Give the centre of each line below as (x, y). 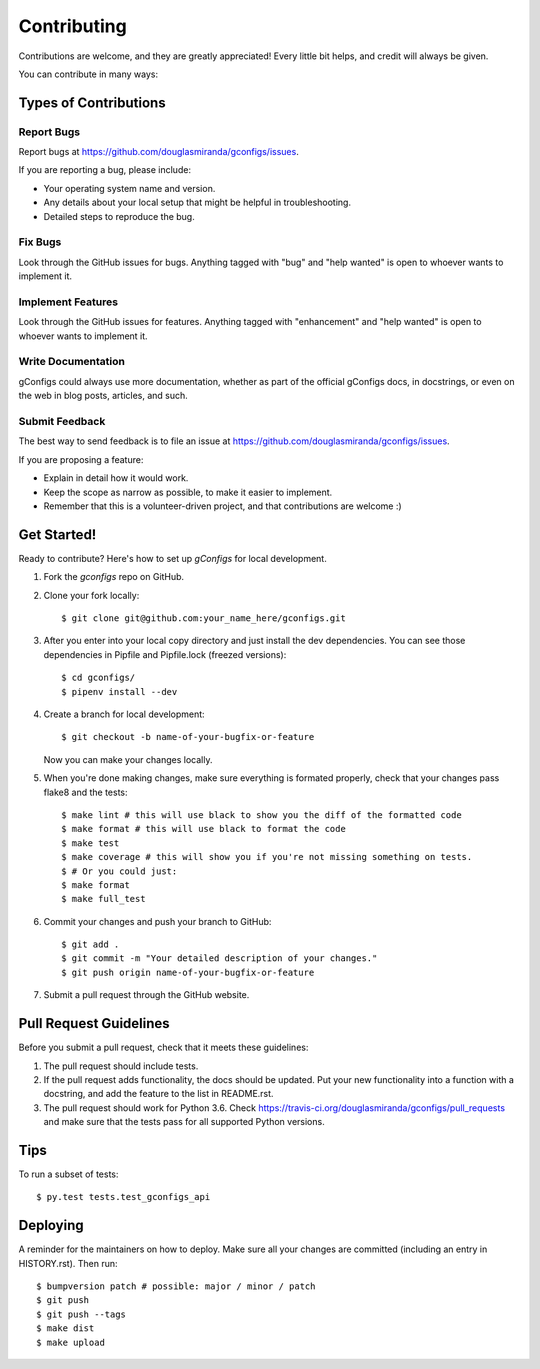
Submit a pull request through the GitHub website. (146, 995)
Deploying (51, 1225)
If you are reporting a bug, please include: (105, 170)
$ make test (90, 843)
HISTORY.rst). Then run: (68, 1263)
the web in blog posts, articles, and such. (103, 396)
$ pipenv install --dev (119, 691)
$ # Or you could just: (119, 871)
